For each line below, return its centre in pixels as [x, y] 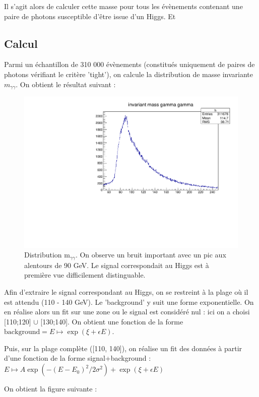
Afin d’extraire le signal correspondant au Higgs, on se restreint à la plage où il [126, 291]
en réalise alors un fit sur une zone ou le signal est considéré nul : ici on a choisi [127, 312]
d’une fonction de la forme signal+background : [78, 358]
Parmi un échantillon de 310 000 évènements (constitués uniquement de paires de [129, 64]
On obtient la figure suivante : [51, 389]
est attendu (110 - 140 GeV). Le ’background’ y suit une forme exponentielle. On [129, 302]
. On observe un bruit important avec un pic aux [151, 255]
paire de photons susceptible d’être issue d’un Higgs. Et [90, 16]
